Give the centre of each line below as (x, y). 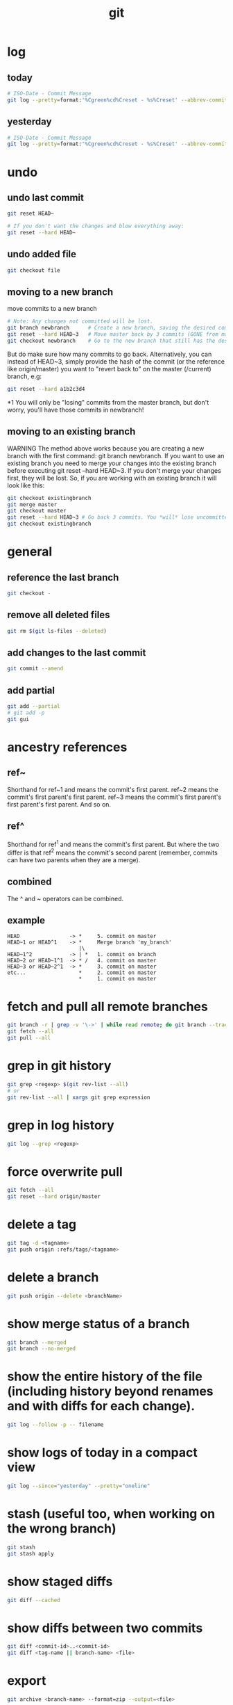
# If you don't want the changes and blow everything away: (96, 226)
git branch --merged (37, 1342)
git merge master (32, 504)
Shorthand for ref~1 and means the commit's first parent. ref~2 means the (113, 789)
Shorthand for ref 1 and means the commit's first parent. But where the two (113, 843)
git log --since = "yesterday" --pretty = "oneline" (79, 1486)
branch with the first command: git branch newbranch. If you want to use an (116, 455)
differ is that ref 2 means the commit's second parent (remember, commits (113, 852)
